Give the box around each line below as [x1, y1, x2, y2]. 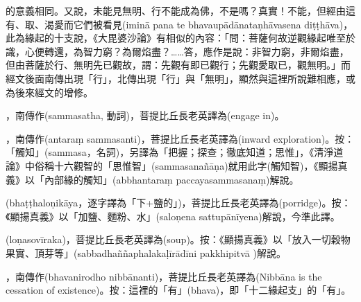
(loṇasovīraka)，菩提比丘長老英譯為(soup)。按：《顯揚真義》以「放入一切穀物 [6, 232, 351, 247]
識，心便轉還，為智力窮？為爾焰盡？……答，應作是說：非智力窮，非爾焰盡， [6, 44, 349, 58]
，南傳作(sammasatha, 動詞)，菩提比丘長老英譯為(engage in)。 [6, 108, 285, 123]
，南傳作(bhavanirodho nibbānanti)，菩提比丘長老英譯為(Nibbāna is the [6, 269, 322, 283]
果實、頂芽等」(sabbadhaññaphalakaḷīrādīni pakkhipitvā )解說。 [6, 245, 286, 260]
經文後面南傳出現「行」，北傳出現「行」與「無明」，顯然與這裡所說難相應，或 [6, 71, 355, 85]
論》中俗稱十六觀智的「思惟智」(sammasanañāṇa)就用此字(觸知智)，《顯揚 [6, 158, 338, 172]
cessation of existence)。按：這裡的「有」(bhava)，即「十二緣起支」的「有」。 [6, 283, 351, 297]
